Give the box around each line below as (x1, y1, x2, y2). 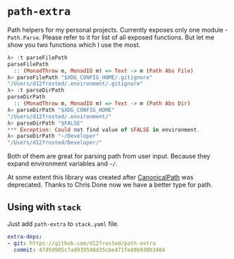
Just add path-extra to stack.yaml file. (7, 220, 120, 228)
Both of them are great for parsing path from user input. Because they (7, 152, 211, 160)
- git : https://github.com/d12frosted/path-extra (7, 239, 156, 247)
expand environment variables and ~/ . (7, 160, 118, 168)
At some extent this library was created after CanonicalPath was (7, 173, 194, 182)
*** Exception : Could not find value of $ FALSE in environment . (7, 126, 200, 133)
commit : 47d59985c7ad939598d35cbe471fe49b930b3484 (13, 246, 166, 253)
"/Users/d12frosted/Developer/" (7, 139, 102, 146)
